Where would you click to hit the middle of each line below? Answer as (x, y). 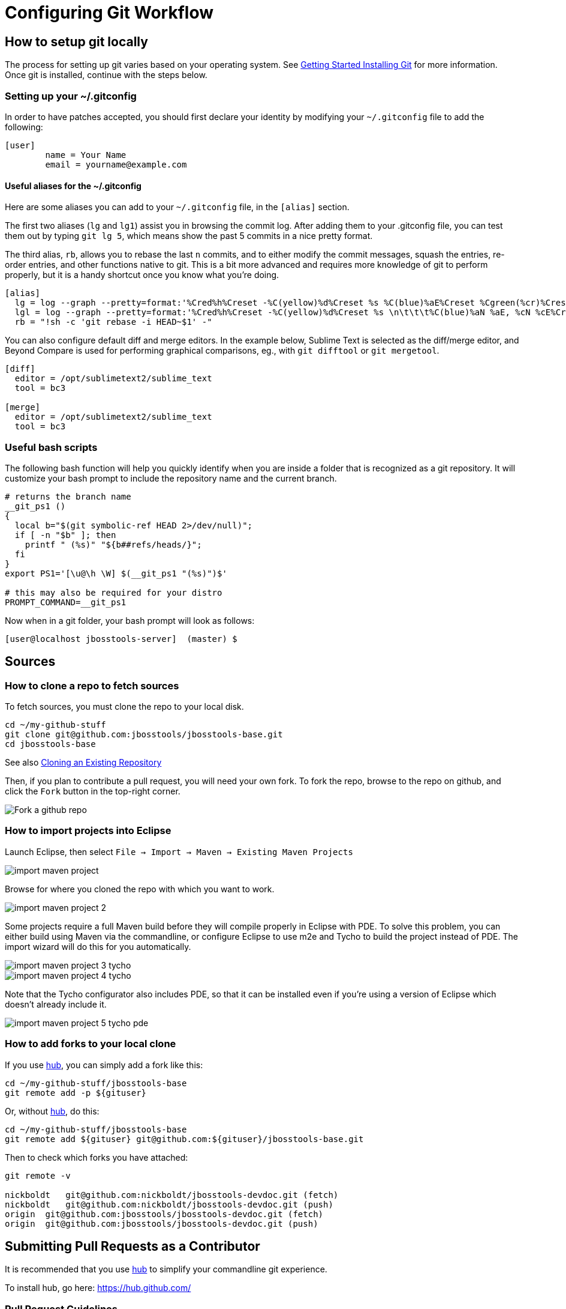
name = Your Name (86, 155)
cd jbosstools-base (50, 744)
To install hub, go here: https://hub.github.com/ (98, 1288)
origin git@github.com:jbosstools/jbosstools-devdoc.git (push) (162, 1223)
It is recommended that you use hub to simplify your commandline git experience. (166, 1269)
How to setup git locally (76, 41)
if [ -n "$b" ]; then (65, 535)
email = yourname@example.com (116, 164)
